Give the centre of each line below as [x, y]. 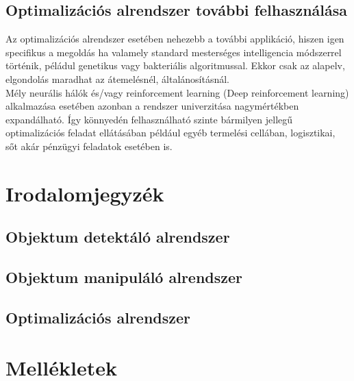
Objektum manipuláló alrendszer [124, 277]
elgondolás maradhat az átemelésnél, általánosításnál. [118, 78]
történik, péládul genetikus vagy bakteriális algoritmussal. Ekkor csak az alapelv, [175, 65]
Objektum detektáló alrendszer [118, 237]
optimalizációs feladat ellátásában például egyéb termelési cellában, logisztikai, [170, 133]
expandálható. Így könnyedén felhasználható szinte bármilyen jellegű [149, 119]
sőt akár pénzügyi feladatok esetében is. [89, 146]
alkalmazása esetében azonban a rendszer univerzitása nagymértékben [152, 106]
